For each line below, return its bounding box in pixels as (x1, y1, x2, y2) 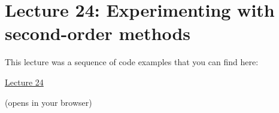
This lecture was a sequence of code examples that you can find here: (5, 56, 259, 68)
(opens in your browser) (5, 96, 92, 108)
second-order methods (5, 21, 190, 45)
